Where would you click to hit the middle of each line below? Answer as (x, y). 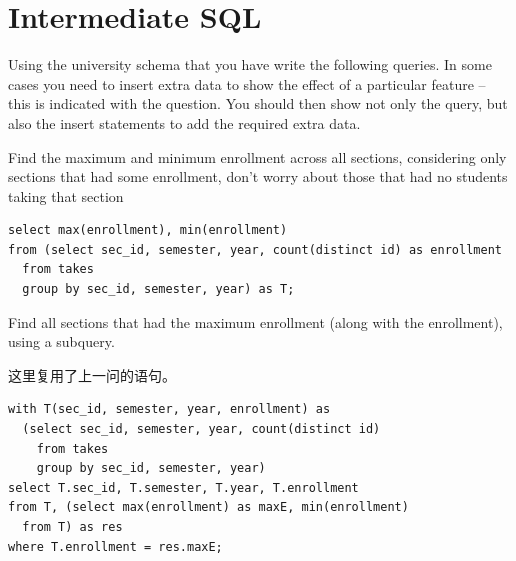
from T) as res (72, 527)
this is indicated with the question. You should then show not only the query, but (258, 103)
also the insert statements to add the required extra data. (184, 122)
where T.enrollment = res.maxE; (115, 546)
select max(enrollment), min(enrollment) (148, 230)
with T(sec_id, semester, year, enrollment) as (169, 409)
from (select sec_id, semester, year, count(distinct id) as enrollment (255, 249)
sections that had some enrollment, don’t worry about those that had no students (258, 176)
